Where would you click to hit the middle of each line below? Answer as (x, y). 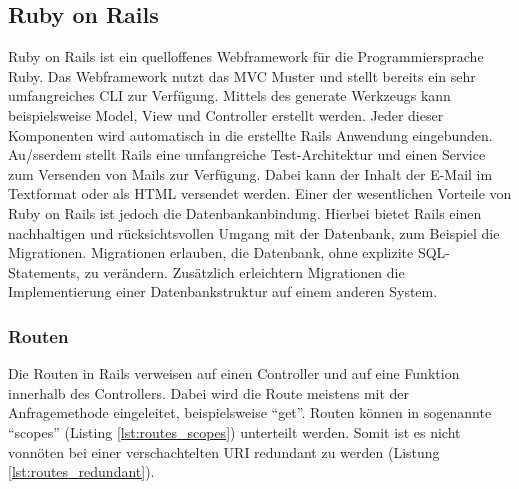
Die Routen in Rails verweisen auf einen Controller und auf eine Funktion (234, 373)
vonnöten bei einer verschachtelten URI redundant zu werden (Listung (224, 451)
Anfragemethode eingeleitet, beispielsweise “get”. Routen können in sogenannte (250, 412)
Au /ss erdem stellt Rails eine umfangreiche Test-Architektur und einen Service (247, 154)
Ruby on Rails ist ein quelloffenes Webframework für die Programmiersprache (246, 56)
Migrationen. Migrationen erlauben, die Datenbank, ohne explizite (211, 252)
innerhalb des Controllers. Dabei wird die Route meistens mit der (209, 392)
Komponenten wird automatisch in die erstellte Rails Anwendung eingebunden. (250, 134)
